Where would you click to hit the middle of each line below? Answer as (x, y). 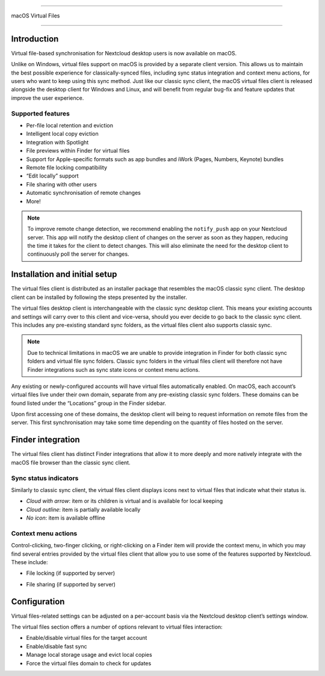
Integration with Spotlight (57, 142)
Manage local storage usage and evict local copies (89, 655)
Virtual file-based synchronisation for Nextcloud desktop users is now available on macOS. (124, 53)
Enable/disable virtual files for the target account (87, 638)
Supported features (41, 113)
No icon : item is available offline (66, 518)
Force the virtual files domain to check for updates (89, 663)
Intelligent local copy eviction (62, 134)
